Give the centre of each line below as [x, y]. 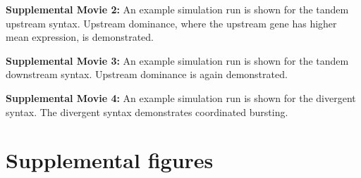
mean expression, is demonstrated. [80, 37]
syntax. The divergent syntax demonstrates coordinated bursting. [147, 112]
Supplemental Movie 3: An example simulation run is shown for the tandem [177, 60]
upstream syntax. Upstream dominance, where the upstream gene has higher [171, 23]
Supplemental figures [110, 160]
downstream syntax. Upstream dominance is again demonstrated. [147, 74]
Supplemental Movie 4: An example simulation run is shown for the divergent [181, 97]
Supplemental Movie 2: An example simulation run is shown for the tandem [177, 9]
